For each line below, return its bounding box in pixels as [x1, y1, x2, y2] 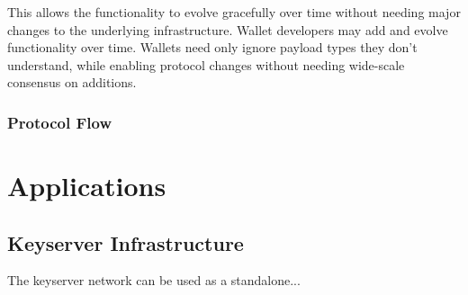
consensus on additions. [7, 73, 137, 92]
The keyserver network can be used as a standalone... [7, 271, 301, 290]
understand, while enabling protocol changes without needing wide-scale [7, 55, 405, 74]
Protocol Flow [7, 111, 112, 133]
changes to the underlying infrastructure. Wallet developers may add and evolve [7, 20, 448, 39]
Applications [7, 167, 166, 203]
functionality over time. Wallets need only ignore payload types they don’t [7, 38, 418, 57]
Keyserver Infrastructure [7, 228, 244, 256]
